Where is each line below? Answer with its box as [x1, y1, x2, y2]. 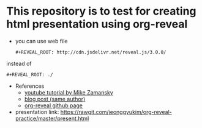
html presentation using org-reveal [6, 17, 188, 31]
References [15, 82, 45, 90]
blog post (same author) [24, 95, 86, 102]
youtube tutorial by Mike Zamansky [24, 88, 113, 96]
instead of [6, 60, 32, 67]
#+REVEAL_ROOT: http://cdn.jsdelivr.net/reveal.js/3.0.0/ [15, 49, 166, 55]
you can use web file [15, 37, 68, 44]
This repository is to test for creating [6, 4, 197, 18]
